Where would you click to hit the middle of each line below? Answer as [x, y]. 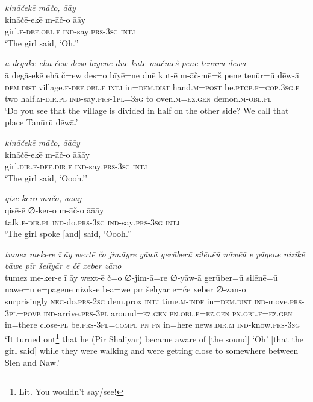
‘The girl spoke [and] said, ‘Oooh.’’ [68, 234]
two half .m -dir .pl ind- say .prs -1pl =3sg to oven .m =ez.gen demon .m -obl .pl [138, 99]
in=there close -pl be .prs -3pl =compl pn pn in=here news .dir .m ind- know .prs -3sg [152, 325]
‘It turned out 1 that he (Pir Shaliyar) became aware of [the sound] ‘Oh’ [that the [154, 338]
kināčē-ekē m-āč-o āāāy [48, 154]
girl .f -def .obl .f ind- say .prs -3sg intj [70, 31]
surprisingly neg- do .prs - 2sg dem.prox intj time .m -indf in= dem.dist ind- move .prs [153, 301]
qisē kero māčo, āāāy [43, 198]
